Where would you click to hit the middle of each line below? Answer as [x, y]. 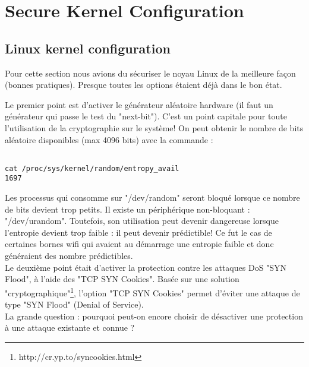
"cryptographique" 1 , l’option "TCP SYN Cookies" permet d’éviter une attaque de [152, 292]
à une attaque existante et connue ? [70, 328]
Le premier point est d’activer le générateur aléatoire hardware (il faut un [139, 104]
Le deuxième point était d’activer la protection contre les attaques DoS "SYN [146, 267]
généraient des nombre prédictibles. [69, 256]
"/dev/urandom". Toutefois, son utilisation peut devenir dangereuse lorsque [142, 221]
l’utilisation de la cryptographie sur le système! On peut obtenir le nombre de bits [154, 127]
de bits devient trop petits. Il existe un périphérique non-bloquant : [127, 209]
